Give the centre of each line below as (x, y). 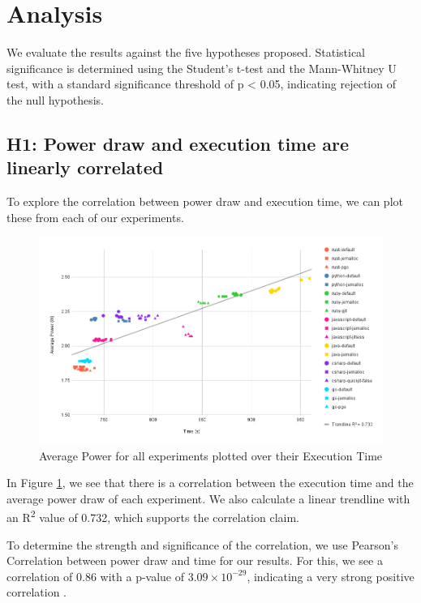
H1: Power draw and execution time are (178, 143)
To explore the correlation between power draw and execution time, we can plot (205, 201)
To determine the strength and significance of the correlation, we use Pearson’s (202, 544)
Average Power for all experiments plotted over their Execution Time (211, 455)
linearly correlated (85, 167)
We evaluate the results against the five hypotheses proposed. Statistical (186, 52)
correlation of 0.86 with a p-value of (96, 576)
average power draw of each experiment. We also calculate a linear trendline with (208, 498)
